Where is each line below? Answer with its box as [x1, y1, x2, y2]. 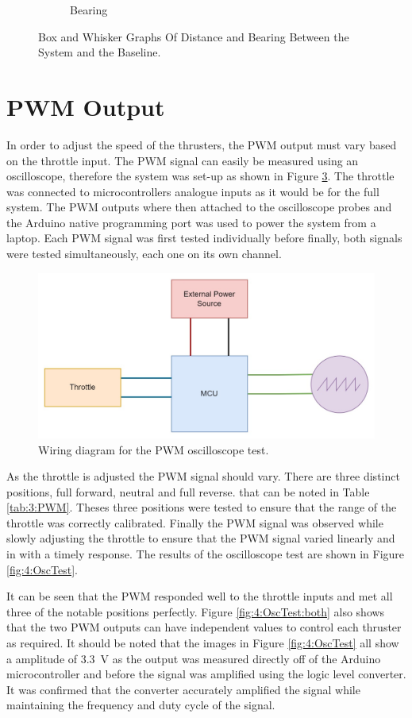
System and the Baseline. [38, 44, 161, 60]
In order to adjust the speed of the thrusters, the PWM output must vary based [6, 136, 397, 152]
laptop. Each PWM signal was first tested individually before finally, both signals [6, 230, 402, 246]
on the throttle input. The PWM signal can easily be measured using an [6, 152, 359, 168]
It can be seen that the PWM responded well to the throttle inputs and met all [6, 588, 393, 604]
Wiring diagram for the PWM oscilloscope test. [38, 441, 269, 457]
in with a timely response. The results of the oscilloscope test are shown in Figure [6, 546, 405, 562]
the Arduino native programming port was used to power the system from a [6, 214, 376, 230]
